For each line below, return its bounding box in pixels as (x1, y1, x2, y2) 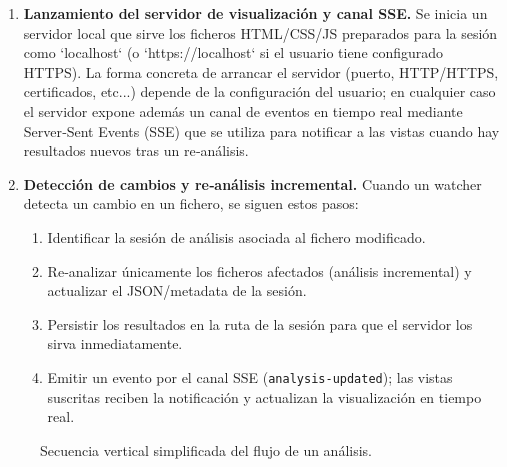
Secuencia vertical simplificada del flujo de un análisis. (40, 439, 373, 460)
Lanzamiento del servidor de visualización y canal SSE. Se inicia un (23, 3, 488, 23)
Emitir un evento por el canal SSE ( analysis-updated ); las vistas (47, 366, 453, 387)
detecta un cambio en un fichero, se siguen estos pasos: (23, 193, 359, 214)
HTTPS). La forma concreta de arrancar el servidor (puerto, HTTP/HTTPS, (23, 61, 499, 82)
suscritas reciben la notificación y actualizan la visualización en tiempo (47, 386, 482, 407)
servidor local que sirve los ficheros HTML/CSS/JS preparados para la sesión (23, 22, 498, 43)
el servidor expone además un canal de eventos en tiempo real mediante (23, 100, 463, 121)
